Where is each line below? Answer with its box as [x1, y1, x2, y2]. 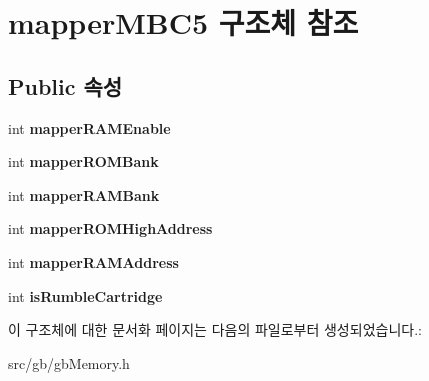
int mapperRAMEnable [8, 117, 171, 138]
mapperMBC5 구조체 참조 [8, 2, 359, 43]
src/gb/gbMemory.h [8, 352, 130, 373]
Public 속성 [8, 70, 123, 101]
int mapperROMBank [8, 151, 159, 172]
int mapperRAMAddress [8, 251, 179, 272]
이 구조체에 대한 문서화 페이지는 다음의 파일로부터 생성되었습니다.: [8, 319, 422, 340]
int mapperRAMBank [8, 184, 160, 205]
